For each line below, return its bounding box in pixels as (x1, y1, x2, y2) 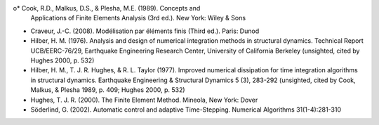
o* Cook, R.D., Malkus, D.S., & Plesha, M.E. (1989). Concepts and (13, 4, 201, 12)
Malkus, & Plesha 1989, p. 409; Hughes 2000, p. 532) (30, 86, 185, 94)
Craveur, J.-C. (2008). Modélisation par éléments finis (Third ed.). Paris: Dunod (30, 27, 260, 35)
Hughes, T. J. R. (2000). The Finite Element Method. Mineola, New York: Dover (30, 96, 258, 104)
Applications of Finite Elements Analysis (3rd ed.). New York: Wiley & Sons (30, 14, 246, 22)
